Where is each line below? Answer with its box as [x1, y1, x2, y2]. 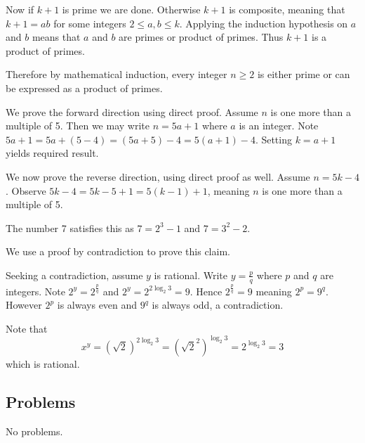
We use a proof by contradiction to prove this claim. [6, 244, 230, 259]
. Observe [6, 183, 46, 198]
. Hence [190, 283, 223, 298]
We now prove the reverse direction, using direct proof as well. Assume [6, 169, 310, 184]
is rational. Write [154, 267, 228, 282]
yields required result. [6, 146, 99, 160]
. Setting [255, 131, 292, 146]
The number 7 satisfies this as [6, 220, 134, 235]
